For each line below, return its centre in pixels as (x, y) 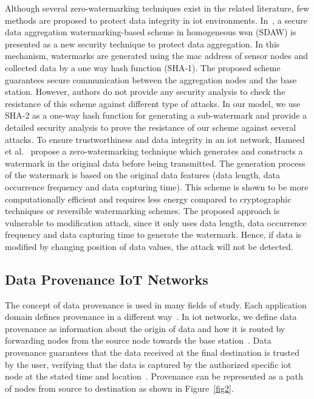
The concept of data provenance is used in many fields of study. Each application (156, 304)
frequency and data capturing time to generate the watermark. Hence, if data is (153, 234)
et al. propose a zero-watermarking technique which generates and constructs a (154, 151)
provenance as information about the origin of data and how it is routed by (145, 328)
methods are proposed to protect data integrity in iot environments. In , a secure (156, 20)
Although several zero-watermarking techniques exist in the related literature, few (157, 8)
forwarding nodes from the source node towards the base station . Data (138, 340)
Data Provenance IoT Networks (107, 279)
